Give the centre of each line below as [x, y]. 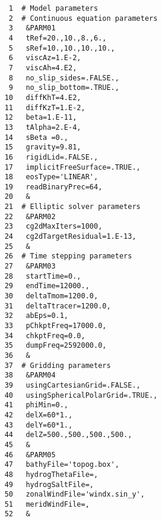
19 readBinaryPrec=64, [53, 187]
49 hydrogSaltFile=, [49, 484]
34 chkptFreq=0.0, [45, 336]
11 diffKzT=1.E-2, [45, 107]
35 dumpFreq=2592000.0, [55, 346]
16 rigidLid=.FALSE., [51, 157]
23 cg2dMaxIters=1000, [53, 227]
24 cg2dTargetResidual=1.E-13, [70, 237]
